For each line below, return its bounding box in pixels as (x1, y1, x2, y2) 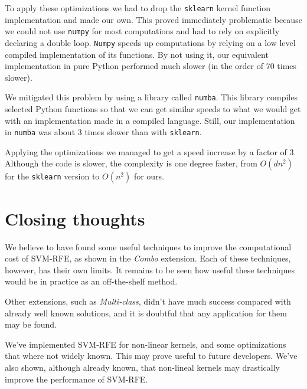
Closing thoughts (5, 206, 145, 230)
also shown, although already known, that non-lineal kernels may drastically (5, 361, 280, 373)
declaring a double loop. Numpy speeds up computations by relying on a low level (5, 36, 296, 48)
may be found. (5, 318, 57, 331)
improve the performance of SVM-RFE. (5, 372, 148, 385)
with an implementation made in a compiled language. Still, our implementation (5, 114, 295, 126)
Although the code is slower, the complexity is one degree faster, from (5, 157, 257, 169)
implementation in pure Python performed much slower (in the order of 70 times (5, 60, 297, 72)
